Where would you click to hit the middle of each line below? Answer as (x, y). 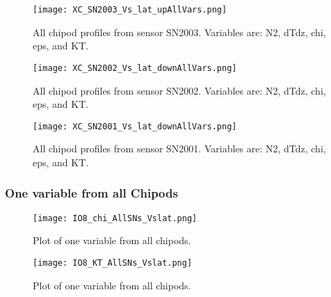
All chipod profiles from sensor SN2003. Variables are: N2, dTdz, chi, (179, 32)
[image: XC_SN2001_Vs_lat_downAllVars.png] (135, 126)
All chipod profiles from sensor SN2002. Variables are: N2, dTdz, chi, (179, 90)
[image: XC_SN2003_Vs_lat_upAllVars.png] (130, 10)
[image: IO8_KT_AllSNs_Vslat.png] (113, 263)
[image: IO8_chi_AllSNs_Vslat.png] (115, 218)
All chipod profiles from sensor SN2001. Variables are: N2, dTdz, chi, (179, 148)
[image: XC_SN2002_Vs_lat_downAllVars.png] (135, 68)
